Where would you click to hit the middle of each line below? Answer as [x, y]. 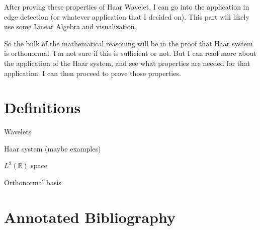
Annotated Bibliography [90, 217]
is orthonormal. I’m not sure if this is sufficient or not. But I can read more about [130, 53]
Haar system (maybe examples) [53, 148]
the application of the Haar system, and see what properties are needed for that [127, 63]
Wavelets [18, 132]
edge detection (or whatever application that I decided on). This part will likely [127, 16]
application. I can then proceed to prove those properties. [93, 73]
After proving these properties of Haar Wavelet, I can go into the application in [127, 7]
